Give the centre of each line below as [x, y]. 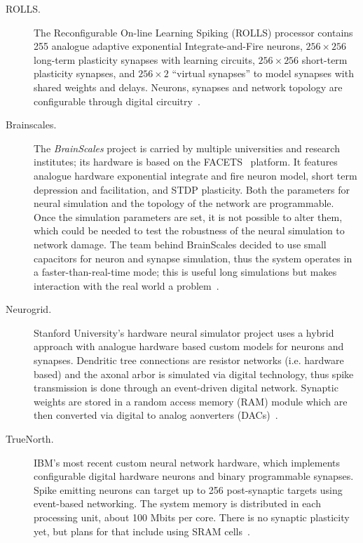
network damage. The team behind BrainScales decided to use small [180, 244]
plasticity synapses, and [84, 73]
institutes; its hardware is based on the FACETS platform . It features [186, 162]
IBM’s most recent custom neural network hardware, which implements [187, 462]
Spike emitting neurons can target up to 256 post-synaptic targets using [188, 489]
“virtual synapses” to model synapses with [263, 73]
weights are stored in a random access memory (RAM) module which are [191, 401]
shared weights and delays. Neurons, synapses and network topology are [188, 87]
